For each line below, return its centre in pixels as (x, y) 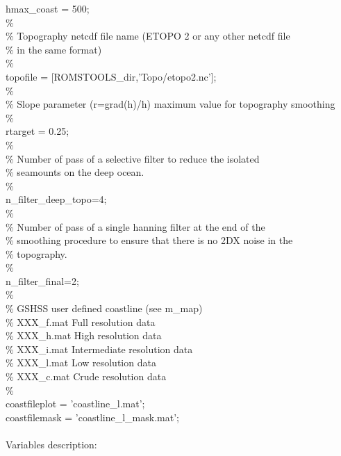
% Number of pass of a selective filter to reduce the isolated (133, 158)
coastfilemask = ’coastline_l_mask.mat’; (92, 417)
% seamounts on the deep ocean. (75, 172)
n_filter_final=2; (42, 280)
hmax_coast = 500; (48, 8)
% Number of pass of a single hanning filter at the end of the (135, 226)
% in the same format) (54, 49)
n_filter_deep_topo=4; (56, 199)
